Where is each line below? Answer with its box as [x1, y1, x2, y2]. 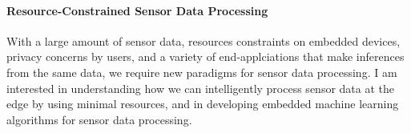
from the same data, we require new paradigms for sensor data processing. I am [6, 63, 397, 80]
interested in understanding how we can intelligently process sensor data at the [6, 79, 394, 96]
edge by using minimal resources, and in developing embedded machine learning [6, 95, 399, 112]
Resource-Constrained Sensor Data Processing [6, 2, 268, 18]
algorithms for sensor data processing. [6, 111, 192, 127]
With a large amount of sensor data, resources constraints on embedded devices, [6, 32, 401, 49]
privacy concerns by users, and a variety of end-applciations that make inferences [6, 48, 405, 65]
